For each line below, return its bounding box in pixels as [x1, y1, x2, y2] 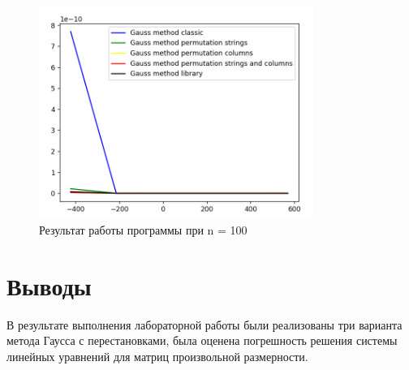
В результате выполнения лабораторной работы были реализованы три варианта [6, 316, 403, 333]
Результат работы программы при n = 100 [39, 221, 248, 238]
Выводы [6, 269, 92, 302]
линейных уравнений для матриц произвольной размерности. [6, 347, 308, 364]
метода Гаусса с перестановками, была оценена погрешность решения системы [6, 332, 398, 349]
